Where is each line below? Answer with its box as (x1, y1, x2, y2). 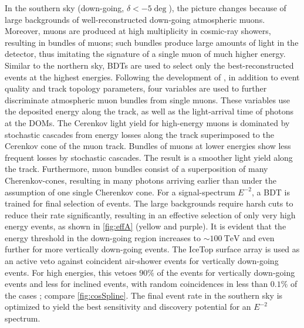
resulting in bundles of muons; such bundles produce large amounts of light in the (5, 36, 299, 48)
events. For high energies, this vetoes (5, 266, 137, 278)
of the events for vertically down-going (157, 266, 295, 278)
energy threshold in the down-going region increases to (5, 231, 201, 244)
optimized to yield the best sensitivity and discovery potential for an (5, 300, 251, 313)
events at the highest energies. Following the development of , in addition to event (5, 70, 300, 83)
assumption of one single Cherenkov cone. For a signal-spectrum (5, 185, 235, 198)
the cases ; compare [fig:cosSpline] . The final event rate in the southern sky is (5, 289, 283, 301)
